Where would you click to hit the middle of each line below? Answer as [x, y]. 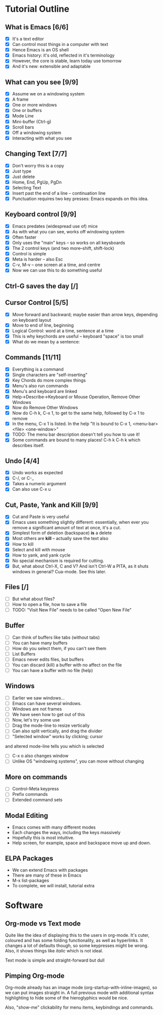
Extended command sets [37, 800]
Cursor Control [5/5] [37, 303]
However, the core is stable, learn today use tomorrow [67, 61]
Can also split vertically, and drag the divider [57, 731]
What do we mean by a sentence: [46, 341]
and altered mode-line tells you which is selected [55, 746]
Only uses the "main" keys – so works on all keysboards [69, 243]
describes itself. [28, 446]
